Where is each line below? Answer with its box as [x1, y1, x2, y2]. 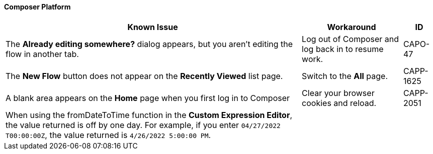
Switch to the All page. [302, 70, 388, 81]
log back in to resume [302, 43, 384, 54]
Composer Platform [4, 2, 71, 11]
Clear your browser [302, 87, 375, 98]
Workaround [327, 21, 376, 32]
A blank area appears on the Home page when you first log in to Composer [6, 92, 290, 103]
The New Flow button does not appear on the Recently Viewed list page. [6, 70, 283, 81]
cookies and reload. [302, 97, 377, 108]
